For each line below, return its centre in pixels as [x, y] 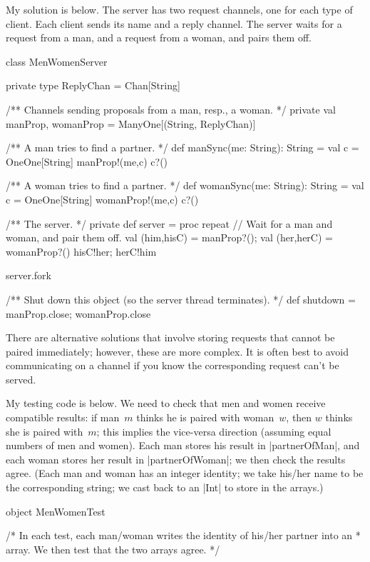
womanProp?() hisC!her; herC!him [81, 251]
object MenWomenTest [56, 511]
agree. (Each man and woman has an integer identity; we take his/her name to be [185, 473]
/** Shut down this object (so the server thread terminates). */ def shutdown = [181, 299]
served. [21, 379]
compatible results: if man [63, 417]
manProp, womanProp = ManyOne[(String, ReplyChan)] [131, 123]
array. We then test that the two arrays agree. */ [113, 549]
